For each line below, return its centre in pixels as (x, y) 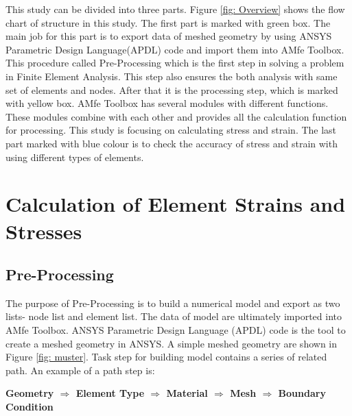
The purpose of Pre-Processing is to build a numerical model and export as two (173, 303)
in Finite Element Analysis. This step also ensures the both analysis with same (172, 76)
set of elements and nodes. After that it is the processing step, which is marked (172, 89)
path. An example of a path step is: (80, 370)
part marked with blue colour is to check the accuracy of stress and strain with (172, 143)
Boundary (302, 393)
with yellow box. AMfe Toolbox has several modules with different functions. (167, 103)
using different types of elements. (75, 157)
